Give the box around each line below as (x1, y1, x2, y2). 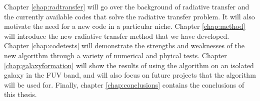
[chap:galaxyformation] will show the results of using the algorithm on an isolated (4, 60, 254, 70)
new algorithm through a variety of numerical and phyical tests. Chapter (4, 50, 227, 60)
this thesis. (4, 89, 37, 100)
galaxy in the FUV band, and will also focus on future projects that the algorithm (4, 70, 256, 80)
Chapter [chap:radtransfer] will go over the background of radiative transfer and (4, 1, 249, 11)
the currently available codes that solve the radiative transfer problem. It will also (4, 11, 255, 21)
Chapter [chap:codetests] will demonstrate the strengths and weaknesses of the (4, 40, 244, 51)
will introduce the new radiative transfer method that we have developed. (4, 30, 229, 41)
